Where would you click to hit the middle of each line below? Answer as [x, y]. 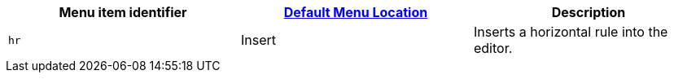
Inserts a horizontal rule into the [571, 32]
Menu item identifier [123, 12]
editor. [493, 48]
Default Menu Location [356, 12]
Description [589, 12]
